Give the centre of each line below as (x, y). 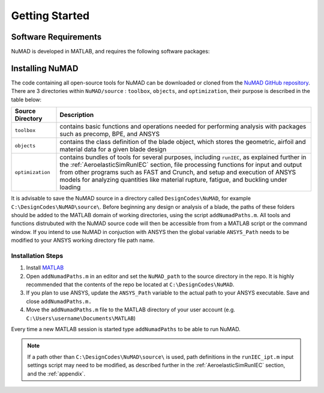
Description (77, 115)
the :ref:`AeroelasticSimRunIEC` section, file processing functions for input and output (181, 165)
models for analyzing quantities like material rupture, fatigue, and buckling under (173, 180)
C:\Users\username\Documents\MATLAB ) (81, 318)
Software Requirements (56, 37)
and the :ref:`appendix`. (56, 373)
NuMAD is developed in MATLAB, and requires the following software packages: (110, 52)
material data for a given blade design (113, 149)
